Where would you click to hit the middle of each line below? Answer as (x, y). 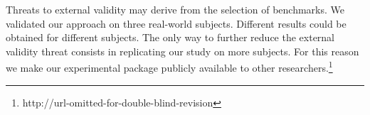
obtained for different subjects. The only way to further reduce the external (170, 37)
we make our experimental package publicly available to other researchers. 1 (169, 67)
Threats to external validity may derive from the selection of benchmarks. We (175, 9)
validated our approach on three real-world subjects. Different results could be (176, 23)
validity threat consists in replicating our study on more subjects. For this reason (183, 51)
